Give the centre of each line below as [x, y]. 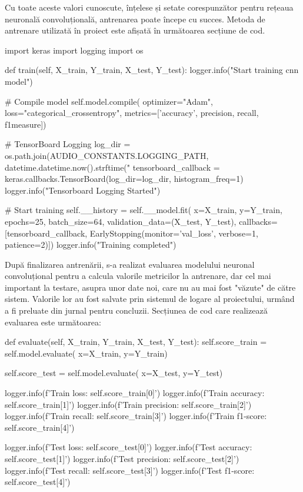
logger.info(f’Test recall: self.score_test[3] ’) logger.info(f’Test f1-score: [130, 470]
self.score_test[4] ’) [38, 482]
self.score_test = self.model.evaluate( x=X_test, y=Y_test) [114, 373]
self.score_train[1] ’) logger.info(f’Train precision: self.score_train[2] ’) [128, 404]
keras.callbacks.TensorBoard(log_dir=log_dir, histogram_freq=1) [124, 179]
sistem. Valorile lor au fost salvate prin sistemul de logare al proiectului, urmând [150, 299]
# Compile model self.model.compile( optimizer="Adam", [109, 101]
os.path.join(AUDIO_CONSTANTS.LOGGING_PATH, [107, 155]
